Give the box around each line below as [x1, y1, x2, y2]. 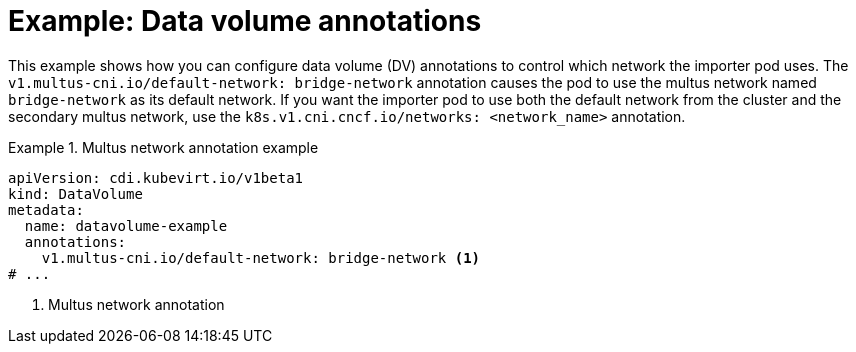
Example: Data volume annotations [8, 4, 482, 38]
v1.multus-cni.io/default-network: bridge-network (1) [41, 249, 481, 266]
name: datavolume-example [24, 217, 228, 234]
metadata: [8, 201, 84, 218]
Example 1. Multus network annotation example [8, 138, 319, 156]
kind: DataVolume [8, 185, 143, 202]
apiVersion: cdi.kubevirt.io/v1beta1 [8, 169, 304, 186]
